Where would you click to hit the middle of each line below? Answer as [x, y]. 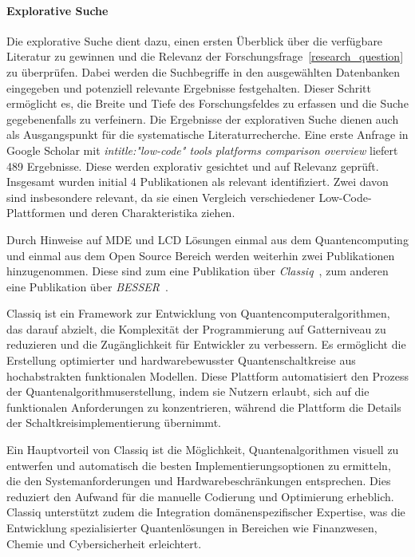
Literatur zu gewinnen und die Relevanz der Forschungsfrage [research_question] [205, 56]
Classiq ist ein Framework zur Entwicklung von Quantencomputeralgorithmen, [198, 313]
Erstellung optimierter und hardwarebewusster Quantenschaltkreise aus [181, 360]
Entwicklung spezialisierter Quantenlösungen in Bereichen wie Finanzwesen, [192, 528]
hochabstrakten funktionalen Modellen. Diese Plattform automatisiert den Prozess [207, 375]
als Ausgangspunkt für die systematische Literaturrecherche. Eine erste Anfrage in [207, 134]
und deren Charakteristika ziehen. [152, 213]
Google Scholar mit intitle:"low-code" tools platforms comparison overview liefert [202, 150]
